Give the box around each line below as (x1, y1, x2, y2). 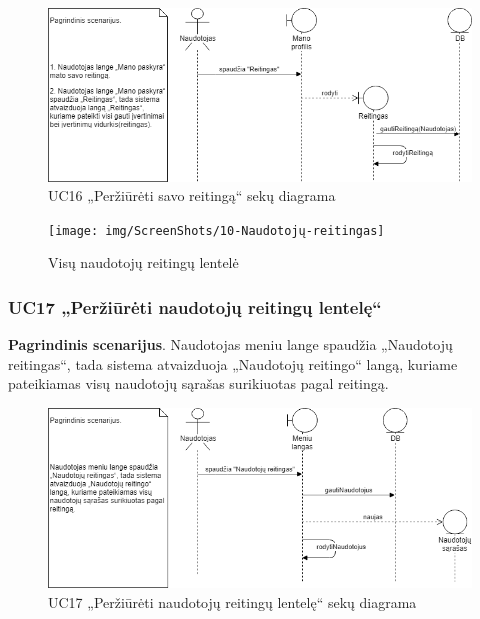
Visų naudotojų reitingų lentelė (48, 252, 239, 273)
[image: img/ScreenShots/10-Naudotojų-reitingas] (48, 223, 385, 238)
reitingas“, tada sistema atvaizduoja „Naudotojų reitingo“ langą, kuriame (8, 353, 458, 374)
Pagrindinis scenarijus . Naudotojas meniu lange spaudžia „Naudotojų (8, 334, 453, 355)
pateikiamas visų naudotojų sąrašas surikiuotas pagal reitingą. (8, 373, 389, 394)
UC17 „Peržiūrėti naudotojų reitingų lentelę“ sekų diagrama (48, 591, 417, 612)
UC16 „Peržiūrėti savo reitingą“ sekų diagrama (48, 185, 336, 206)
